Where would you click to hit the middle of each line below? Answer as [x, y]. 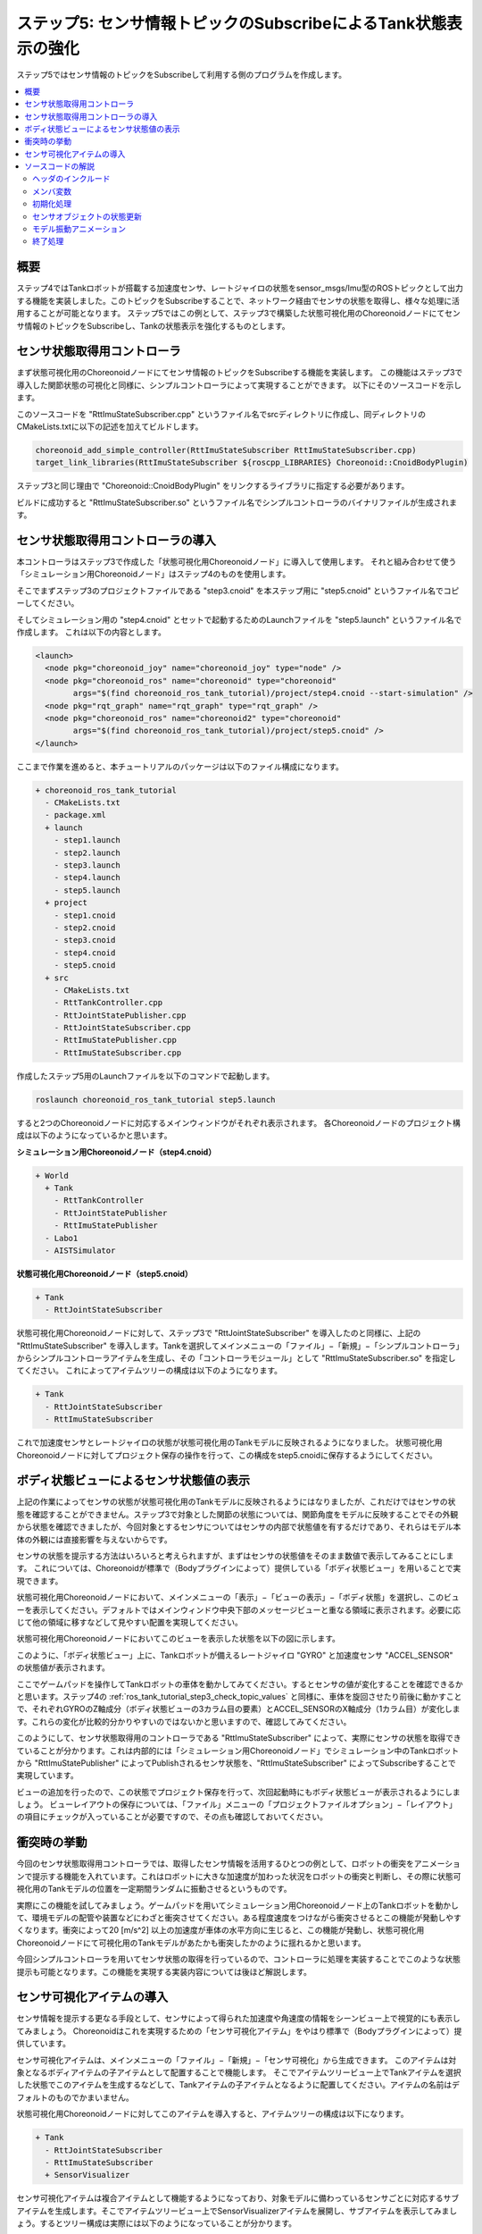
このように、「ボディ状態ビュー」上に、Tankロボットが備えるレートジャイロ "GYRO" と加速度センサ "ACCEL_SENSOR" [235, 1655]
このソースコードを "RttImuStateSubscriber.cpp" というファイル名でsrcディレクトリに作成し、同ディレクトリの [221, 414]
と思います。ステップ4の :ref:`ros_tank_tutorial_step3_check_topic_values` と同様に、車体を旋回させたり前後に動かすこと [239, 1696]
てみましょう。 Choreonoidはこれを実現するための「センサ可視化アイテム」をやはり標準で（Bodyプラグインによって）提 [239, 2031]
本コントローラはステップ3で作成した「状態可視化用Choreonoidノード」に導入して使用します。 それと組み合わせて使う [237, 562]
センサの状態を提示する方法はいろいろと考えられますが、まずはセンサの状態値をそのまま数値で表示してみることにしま [235, 1556]
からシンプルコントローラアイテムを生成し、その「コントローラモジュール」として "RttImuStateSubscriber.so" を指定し [236, 1358]
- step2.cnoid [85, 928]
